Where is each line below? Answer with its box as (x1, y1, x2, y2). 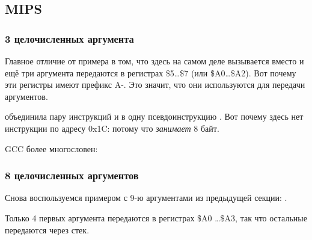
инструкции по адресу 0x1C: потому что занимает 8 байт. (5, 122, 219, 134)
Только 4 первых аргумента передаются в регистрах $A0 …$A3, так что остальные (5, 211, 307, 224)
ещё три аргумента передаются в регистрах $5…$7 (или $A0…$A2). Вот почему (5, 66, 296, 79)
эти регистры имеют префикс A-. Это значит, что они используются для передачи (5, 78, 305, 91)
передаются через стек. (5, 223, 90, 236)
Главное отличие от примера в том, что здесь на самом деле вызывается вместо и (5, 55, 304, 67)
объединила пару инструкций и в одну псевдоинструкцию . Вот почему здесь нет (5, 110, 304, 123)
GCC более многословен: (5, 142, 98, 155)
